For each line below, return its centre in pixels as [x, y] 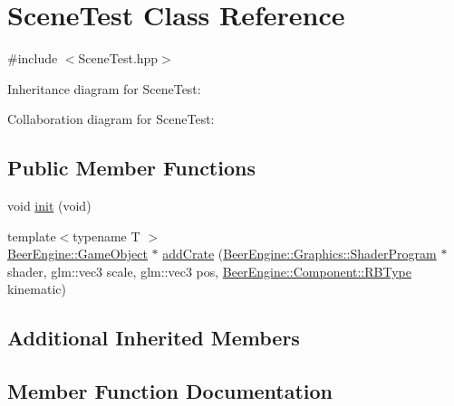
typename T [106, 236]
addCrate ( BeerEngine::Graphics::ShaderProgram [299, 254]
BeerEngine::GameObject [77, 254]
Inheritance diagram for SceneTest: [104, 88]
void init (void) [49, 206]
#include [33, 58]
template [32, 236]
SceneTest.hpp [118, 58]
